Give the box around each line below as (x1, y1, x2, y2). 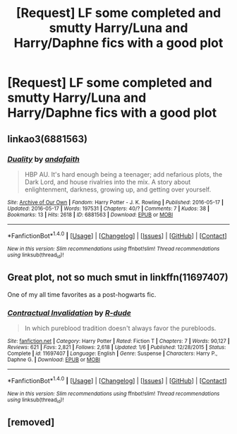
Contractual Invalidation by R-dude (7, 307, 132, 317)
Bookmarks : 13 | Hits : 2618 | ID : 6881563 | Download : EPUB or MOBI (7, 211, 174, 218)
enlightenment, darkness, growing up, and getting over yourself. (24, 185, 212, 194)
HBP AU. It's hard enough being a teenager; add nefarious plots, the (24, 170, 223, 178)
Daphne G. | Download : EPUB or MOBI (7, 356, 101, 363)
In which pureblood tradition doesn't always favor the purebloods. (24, 324, 217, 332)
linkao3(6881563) (7, 133, 88, 145)
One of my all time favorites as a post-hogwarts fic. (7, 290, 157, 298)
